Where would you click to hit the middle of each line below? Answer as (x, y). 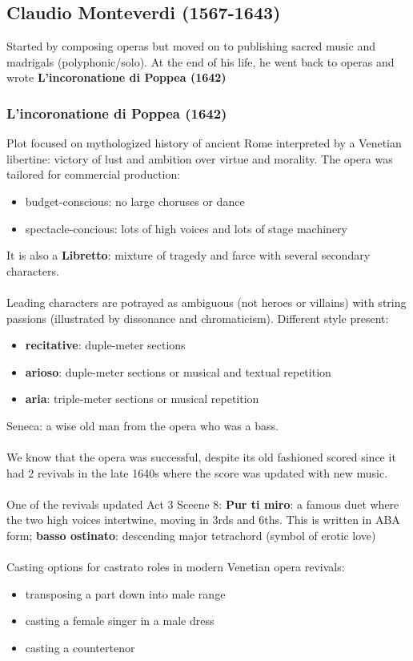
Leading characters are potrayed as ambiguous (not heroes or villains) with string (206, 302)
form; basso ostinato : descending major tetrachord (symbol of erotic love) (191, 536)
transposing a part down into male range (125, 593)
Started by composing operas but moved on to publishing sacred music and (191, 46)
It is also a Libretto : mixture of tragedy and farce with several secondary (188, 255)
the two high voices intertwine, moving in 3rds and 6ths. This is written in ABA (203, 520)
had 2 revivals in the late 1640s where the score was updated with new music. (197, 472)
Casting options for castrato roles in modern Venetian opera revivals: (176, 567)
